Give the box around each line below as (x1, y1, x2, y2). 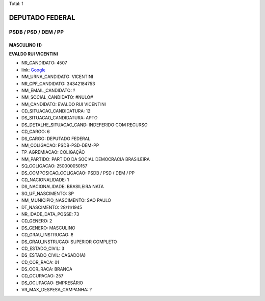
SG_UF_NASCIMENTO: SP (21, 191, 74, 196)
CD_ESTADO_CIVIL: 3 (21, 246, 65, 251)
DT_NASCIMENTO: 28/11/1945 (21, 204, 82, 210)
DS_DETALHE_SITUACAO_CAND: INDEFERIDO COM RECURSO (21, 122, 148, 128)
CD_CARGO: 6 (21, 129, 50, 135)
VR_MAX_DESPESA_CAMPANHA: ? (21, 287, 92, 293)
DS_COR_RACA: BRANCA (21, 266, 73, 272)
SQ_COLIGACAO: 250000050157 (21, 163, 88, 169)
